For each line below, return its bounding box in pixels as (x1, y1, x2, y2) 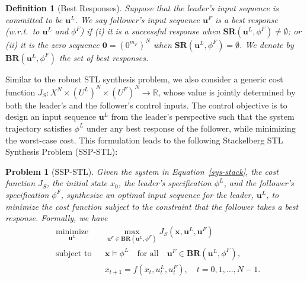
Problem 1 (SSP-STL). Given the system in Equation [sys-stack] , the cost (5, 165, 279, 177)
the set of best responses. (59, 51, 149, 63)
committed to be (5, 13, 63, 25)
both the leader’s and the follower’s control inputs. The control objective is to (5, 98, 287, 111)
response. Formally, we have (5, 212, 108, 224)
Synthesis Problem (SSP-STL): (5, 145, 118, 158)
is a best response (215, 13, 278, 25)
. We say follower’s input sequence (75, 13, 200, 25)
